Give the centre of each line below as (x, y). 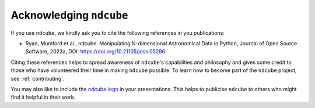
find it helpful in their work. (43, 97)
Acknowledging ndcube (69, 15)
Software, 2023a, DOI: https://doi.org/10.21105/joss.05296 (95, 52)
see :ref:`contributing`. (38, 78)
